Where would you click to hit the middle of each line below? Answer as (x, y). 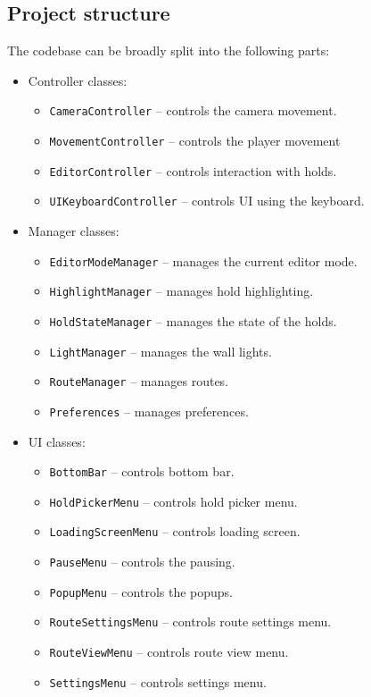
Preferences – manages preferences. (149, 411)
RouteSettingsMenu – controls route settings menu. (190, 621)
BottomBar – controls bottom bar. (142, 471)
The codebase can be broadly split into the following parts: (169, 50)
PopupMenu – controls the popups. (141, 591)
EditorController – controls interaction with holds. (193, 170)
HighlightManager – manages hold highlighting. (181, 291)
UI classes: (57, 441)
